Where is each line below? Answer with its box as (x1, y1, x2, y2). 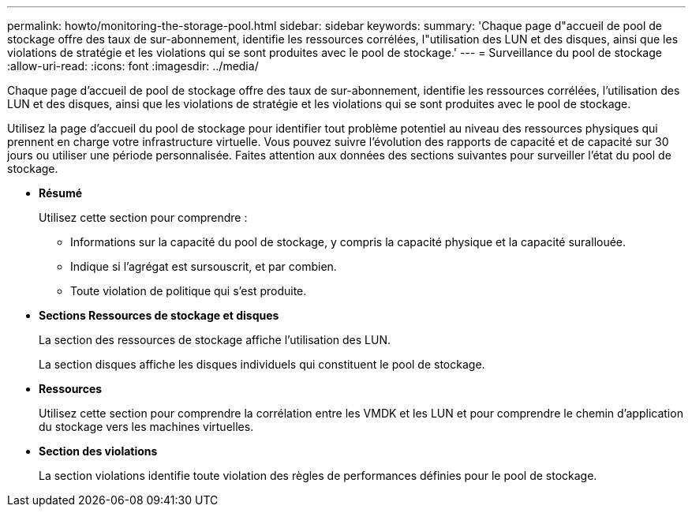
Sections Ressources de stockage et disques (39, 309, 279, 322)
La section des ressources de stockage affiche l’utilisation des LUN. (39, 333, 391, 346)
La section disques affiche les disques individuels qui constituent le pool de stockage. (39, 358, 485, 371)
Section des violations (39, 444, 158, 458)
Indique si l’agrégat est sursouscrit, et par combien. (70, 260, 337, 273)
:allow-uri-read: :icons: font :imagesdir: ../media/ (7, 59, 259, 73)
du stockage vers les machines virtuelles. (39, 420, 254, 433)
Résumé (39, 186, 83, 200)
